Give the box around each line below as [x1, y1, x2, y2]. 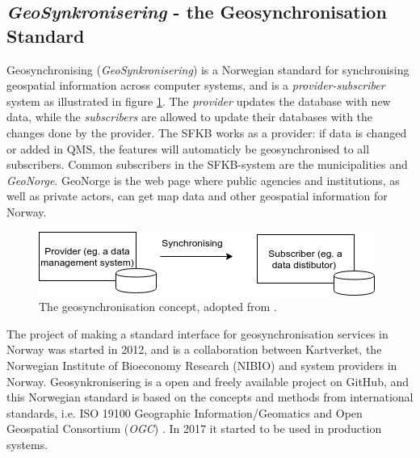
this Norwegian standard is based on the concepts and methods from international [6, 389, 414, 405]
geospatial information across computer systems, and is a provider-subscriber [6, 77, 385, 94]
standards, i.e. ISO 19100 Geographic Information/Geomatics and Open [6, 404, 363, 421]
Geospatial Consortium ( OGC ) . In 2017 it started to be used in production [6, 420, 382, 437]
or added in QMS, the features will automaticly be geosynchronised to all [6, 140, 370, 157]
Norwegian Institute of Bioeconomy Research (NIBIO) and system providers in [6, 356, 397, 373]
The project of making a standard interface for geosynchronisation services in [6, 325, 388, 342]
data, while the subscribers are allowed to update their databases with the [6, 108, 373, 125]
